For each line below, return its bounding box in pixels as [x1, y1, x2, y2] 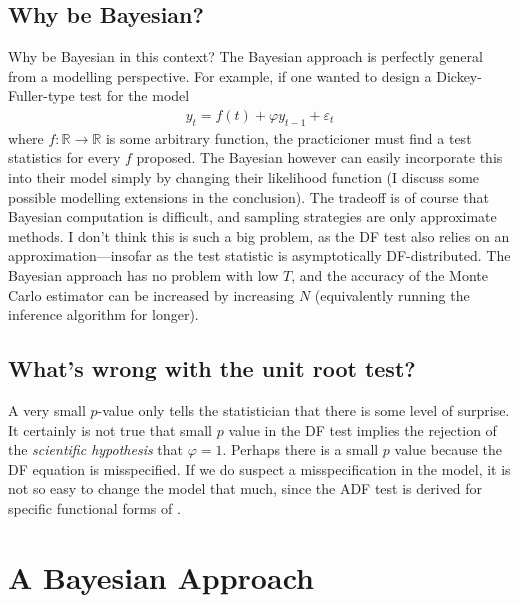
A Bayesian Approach [8, 556, 314, 597]
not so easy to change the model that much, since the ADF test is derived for [8, 478, 483, 499]
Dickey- [436, 65, 482, 86]
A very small [8, 399, 86, 420]
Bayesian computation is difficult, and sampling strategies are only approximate [8, 206, 497, 227]
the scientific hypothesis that [8, 439, 184, 460]
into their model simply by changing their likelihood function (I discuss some [8, 167, 480, 187]
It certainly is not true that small [8, 419, 213, 440]
